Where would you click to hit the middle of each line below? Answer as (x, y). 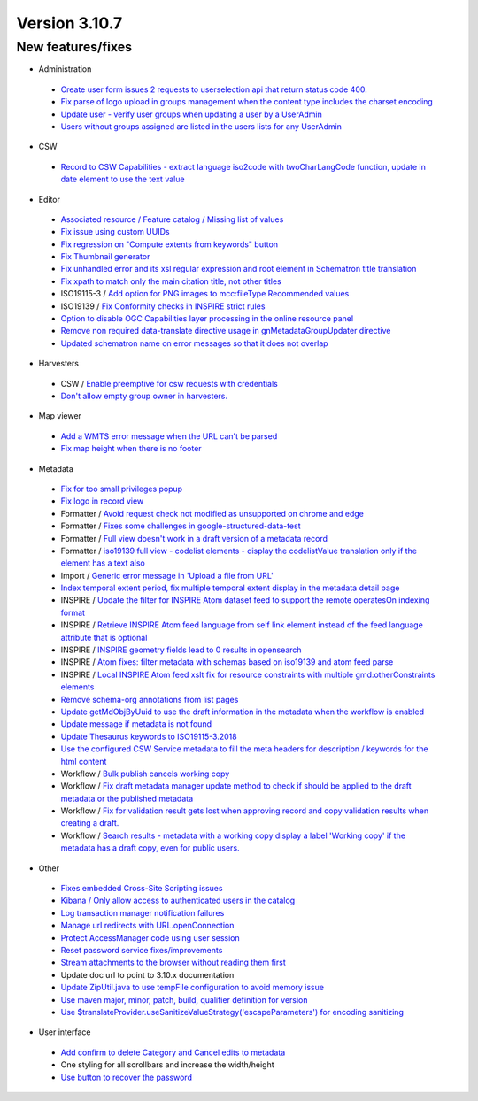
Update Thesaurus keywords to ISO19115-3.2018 (149, 736)
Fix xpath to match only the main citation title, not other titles (171, 281)
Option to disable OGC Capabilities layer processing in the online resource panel (207, 319)
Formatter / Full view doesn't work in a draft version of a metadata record (194, 538)
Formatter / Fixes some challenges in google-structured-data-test (181, 526)
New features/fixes (74, 47)
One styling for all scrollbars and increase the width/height (167, 1065)
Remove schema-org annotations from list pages (150, 699)
